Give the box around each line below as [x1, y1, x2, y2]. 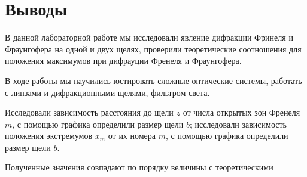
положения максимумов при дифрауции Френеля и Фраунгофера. [5, 54, 242, 67]
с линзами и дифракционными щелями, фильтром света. [5, 86, 210, 98]
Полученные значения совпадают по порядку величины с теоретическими [5, 161, 273, 173]
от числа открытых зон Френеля [183, 106, 300, 119]
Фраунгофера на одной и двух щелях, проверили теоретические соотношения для [5, 42, 302, 55]
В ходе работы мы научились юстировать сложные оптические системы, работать [5, 74, 302, 86]
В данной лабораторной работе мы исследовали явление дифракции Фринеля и [5, 31, 293, 44]
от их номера [108, 129, 156, 142]
